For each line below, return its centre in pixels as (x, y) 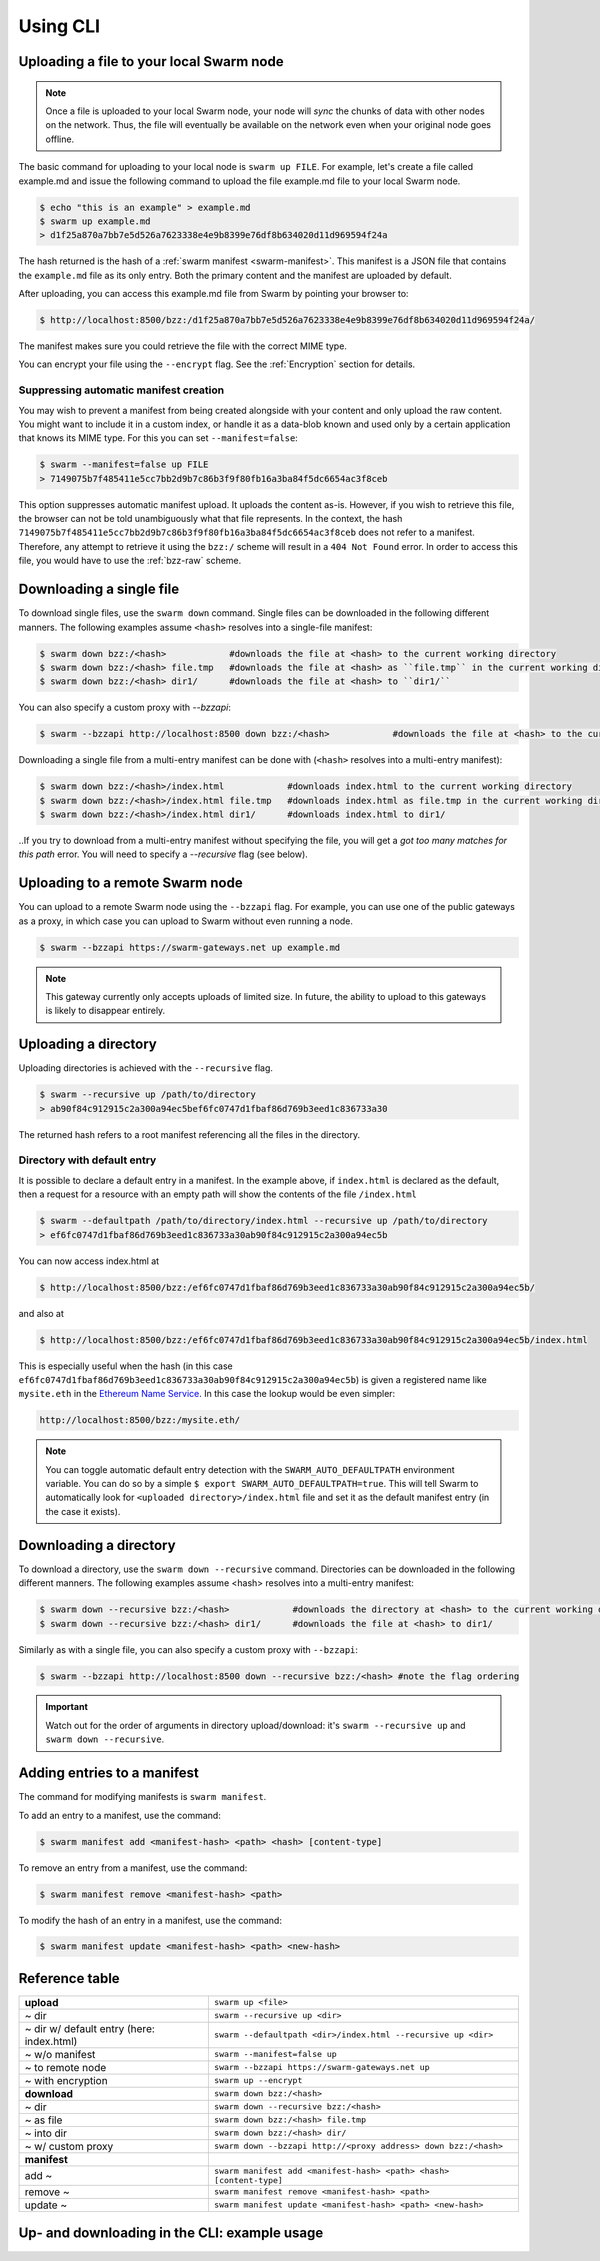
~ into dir (46, 2133)
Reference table (69, 1978)
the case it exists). (83, 1511)
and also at (41, 1313)
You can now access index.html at (89, 1261)
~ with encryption (66, 2080)
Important (67, 1707)
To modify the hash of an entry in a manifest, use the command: (150, 1920)
